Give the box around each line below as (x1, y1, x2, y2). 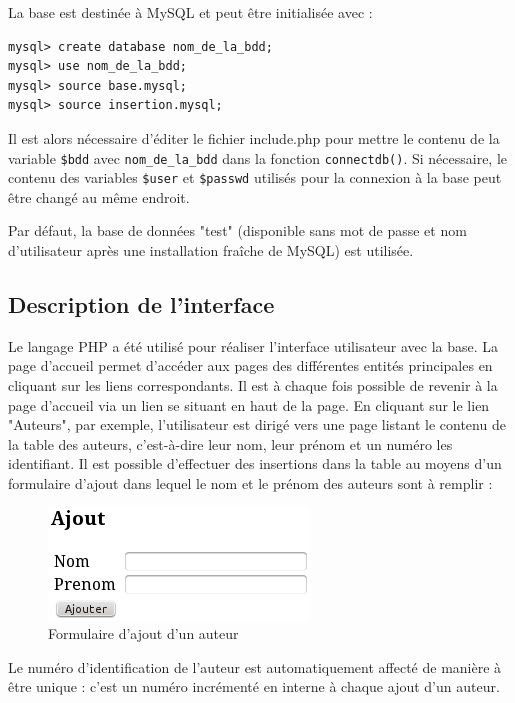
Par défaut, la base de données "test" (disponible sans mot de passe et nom (8, 220, 467, 241)
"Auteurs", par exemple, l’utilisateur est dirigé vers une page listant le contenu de (8, 414, 506, 435)
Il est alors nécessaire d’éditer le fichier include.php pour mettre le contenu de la (8, 127, 500, 148)
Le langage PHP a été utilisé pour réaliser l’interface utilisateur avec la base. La (8, 335, 499, 356)
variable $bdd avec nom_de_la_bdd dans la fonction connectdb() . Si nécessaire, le (8, 147, 508, 168)
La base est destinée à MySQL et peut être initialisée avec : (8, 2, 373, 22)
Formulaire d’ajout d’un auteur (48, 623, 239, 644)
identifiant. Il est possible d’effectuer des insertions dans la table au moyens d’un (8, 453, 502, 474)
